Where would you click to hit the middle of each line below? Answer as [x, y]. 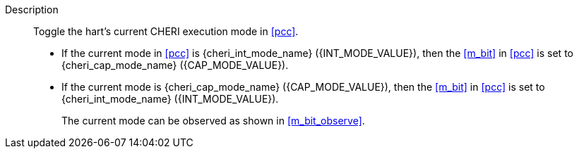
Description [32, 9]
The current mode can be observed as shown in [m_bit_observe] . [213, 121]
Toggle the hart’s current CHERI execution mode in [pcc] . [166, 31]
